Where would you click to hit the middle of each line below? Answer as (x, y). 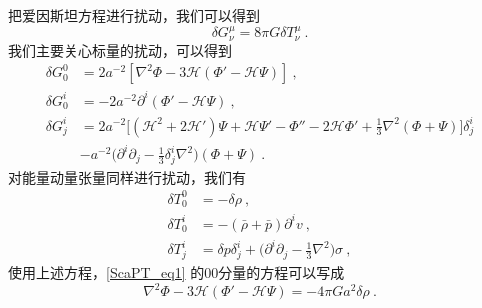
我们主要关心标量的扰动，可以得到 (120, 49)
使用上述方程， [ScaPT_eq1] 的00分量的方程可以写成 (176, 272)
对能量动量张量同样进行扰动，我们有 (127, 176)
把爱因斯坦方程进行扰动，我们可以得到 (134, 15)
